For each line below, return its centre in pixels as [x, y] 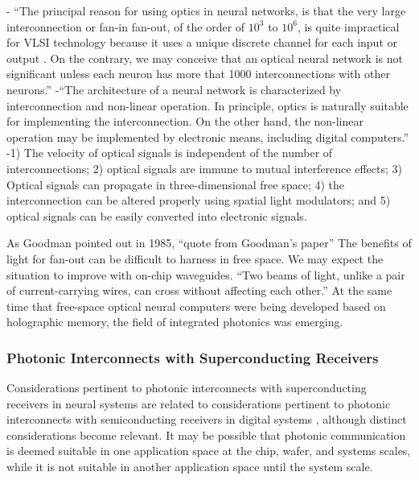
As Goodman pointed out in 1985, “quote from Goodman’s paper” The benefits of [209, 243]
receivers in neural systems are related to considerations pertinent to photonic [199, 403]
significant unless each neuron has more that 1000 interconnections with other [198, 74]
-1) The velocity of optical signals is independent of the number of [170, 153]
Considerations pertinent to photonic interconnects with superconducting [187, 388]
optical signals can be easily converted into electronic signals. [157, 215]
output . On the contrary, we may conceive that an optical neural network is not [205, 58]
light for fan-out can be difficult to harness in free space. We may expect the [195, 258]
